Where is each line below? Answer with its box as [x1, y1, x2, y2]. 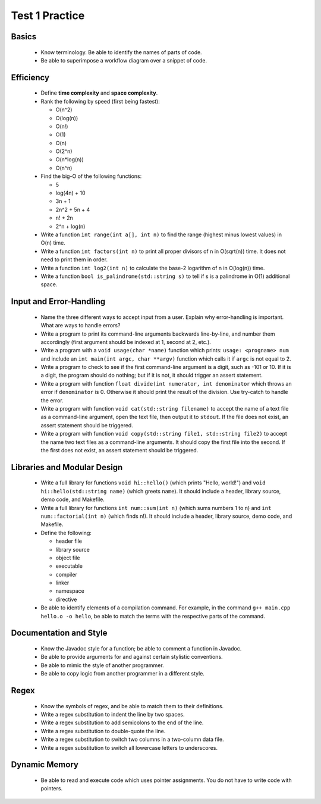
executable [55, 562, 83, 570]
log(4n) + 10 [55, 189, 86, 196]
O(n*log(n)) [55, 156, 84, 163]
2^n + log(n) [55, 223, 86, 230]
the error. [40, 396, 64, 404]
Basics [11, 32, 37, 42]
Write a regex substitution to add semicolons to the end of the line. [40, 719, 204, 726]
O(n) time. [40, 239, 65, 246]
